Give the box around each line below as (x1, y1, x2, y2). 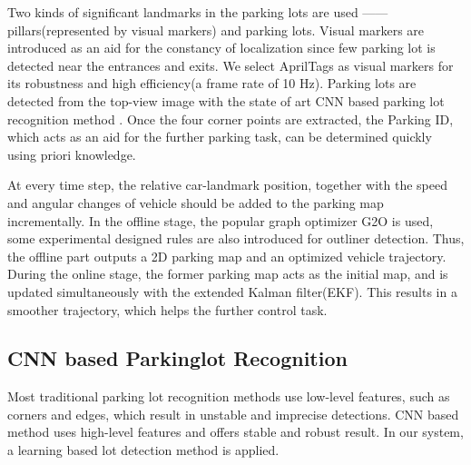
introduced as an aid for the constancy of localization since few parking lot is (7, 38, 436, 57)
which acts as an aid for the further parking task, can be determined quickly (7, 127, 432, 146)
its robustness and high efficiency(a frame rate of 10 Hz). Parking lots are (7, 74, 417, 93)
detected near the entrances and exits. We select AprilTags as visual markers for (7, 55, 454, 74)
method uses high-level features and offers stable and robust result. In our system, (7, 422, 464, 441)
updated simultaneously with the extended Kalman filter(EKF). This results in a (7, 282, 457, 301)
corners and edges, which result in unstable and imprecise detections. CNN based (7, 404, 459, 423)
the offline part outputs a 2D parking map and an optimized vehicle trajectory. (7, 246, 446, 265)
